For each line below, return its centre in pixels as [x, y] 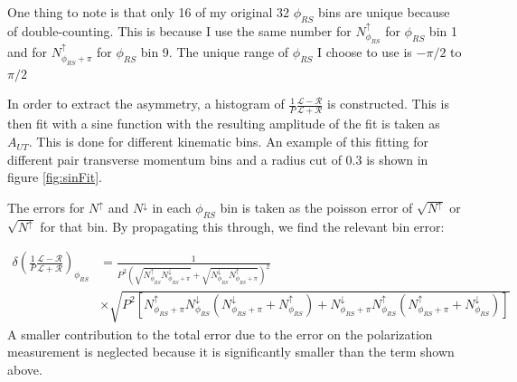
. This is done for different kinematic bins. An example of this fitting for [228, 142]
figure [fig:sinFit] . [55, 177]
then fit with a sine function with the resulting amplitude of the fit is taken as [224, 124]
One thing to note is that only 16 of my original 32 [149, 12]
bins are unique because [384, 12]
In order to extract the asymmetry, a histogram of [146, 104]
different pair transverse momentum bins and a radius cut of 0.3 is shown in [218, 159]
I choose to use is [365, 52]
